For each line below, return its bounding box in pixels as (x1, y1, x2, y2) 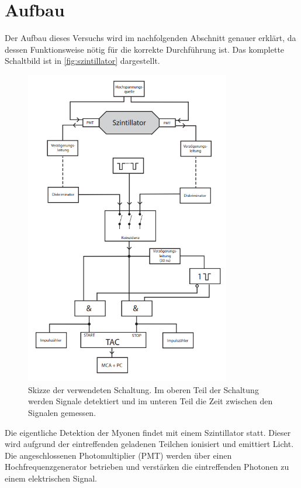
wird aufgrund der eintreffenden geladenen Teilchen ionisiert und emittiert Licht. (5, 438, 294, 450)
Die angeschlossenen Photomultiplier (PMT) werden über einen (5, 449, 232, 461)
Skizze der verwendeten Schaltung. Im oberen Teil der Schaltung (28, 383, 259, 395)
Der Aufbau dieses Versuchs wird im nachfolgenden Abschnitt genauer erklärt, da (5, 32, 296, 44)
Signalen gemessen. (28, 407, 96, 419)
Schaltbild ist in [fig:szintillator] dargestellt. (5, 54, 160, 67)
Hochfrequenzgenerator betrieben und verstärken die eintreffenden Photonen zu (5, 460, 289, 473)
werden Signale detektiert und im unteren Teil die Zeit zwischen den (28, 395, 273, 407)
